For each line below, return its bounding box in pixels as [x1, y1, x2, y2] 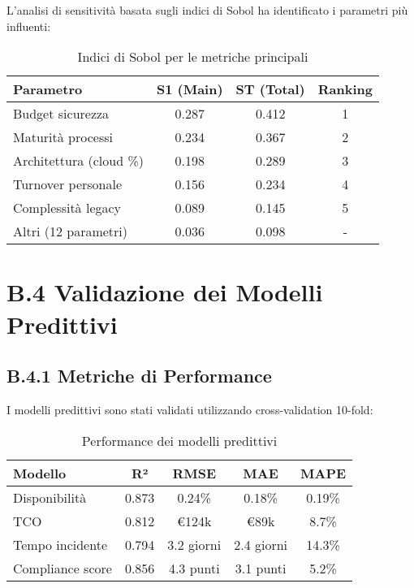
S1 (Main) [157, 80, 223, 99]
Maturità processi [13, 128, 113, 147]
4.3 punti [168, 558, 220, 577]
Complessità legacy [13, 198, 122, 218]
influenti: [6, 17, 51, 34]
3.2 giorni [167, 534, 222, 554]
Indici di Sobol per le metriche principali [77, 47, 308, 67]
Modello [13, 463, 67, 482]
